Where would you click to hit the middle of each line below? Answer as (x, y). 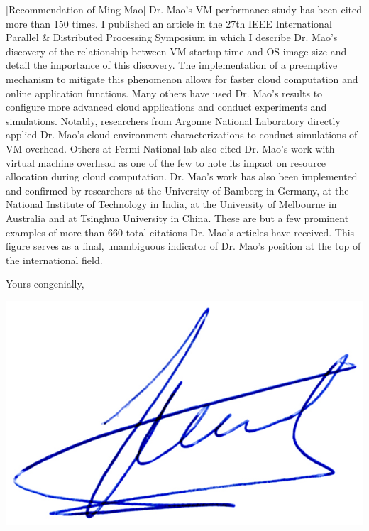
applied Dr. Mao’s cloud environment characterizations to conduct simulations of (182, 135)
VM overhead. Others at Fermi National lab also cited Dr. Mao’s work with (170, 148)
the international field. (54, 259)
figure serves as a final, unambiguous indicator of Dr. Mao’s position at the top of (183, 246)
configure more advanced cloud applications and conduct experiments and (166, 107)
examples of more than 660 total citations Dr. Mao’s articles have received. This (180, 232)
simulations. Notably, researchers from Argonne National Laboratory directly (173, 120)
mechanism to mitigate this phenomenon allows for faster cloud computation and (182, 78)
